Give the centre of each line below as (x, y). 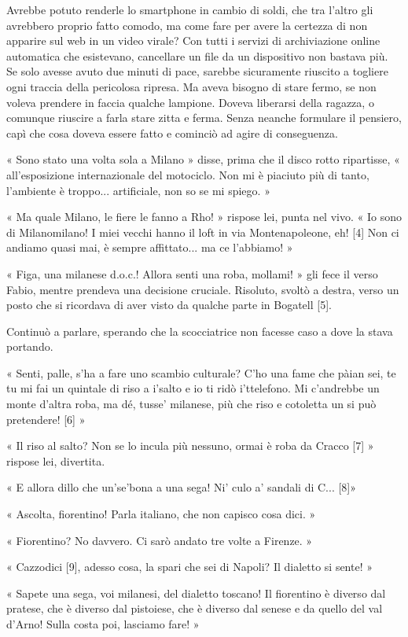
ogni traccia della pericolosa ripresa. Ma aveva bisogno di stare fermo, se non (191, 86)
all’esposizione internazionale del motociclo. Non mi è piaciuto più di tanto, (188, 174)
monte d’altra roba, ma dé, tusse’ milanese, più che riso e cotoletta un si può (191, 404)
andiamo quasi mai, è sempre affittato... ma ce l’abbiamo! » (150, 247)
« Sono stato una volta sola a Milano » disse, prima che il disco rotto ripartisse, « (203, 159)
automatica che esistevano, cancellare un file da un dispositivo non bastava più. (197, 55)
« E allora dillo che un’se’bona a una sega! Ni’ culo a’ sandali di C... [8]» (182, 487)
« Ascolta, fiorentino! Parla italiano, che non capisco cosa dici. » (161, 514)
